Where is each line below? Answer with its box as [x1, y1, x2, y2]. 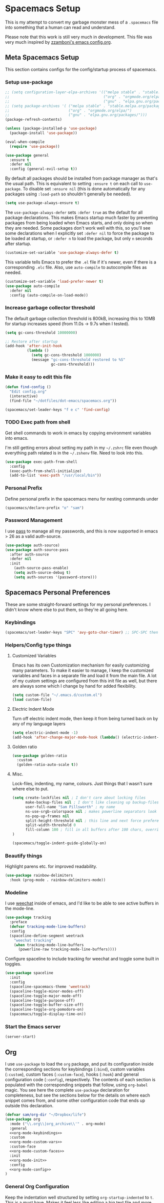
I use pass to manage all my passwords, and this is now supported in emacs [5, 528, 158, 534]
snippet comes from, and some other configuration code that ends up [5, 1097, 145, 1103]
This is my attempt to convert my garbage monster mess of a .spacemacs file [5, 19, 159, 25]
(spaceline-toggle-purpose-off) [9, 998, 76, 1003]
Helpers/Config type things [5, 642, 72, 648]
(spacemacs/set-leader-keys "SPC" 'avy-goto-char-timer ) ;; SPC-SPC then [5, 630, 159, 635]
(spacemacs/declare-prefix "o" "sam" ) [5, 505, 84, 510]
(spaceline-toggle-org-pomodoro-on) [9, 1007, 84, 1012]
